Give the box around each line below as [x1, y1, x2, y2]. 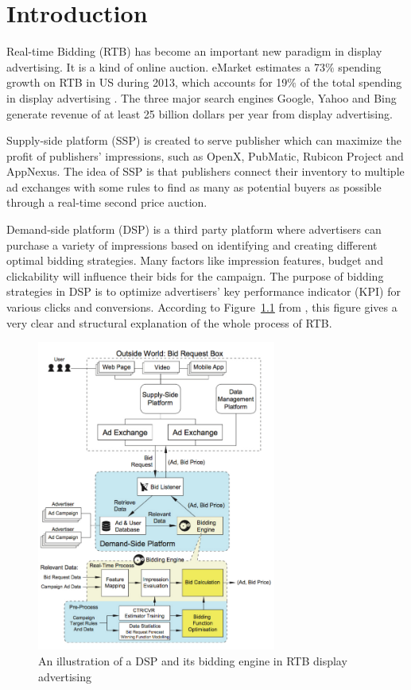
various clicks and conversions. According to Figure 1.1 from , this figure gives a [6, 299, 397, 316]
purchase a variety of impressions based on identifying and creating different [6, 236, 378, 253]
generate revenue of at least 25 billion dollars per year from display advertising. [6, 105, 393, 122]
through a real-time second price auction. [6, 194, 207, 211]
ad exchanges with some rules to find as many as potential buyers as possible [6, 178, 382, 195]
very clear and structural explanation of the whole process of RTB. [6, 314, 332, 331]
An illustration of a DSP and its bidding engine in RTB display [38, 652, 347, 669]
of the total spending [300, 74, 402, 91]
